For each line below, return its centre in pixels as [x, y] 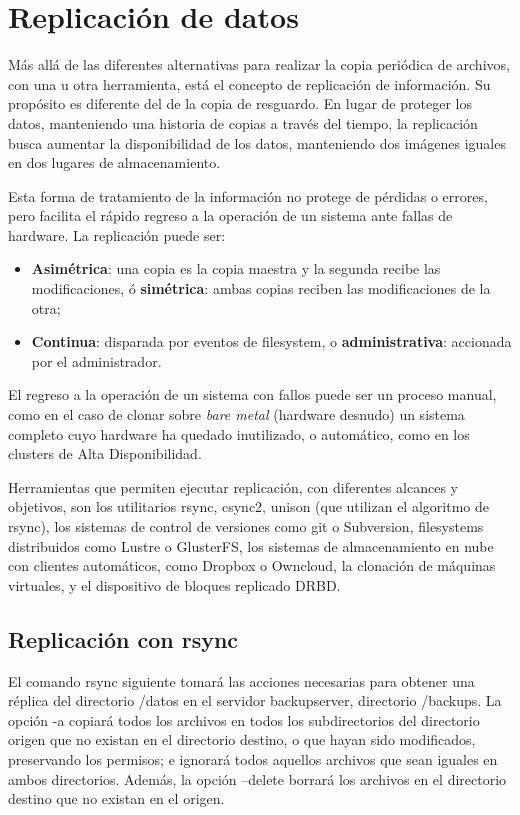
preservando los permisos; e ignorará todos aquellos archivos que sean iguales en [253, 758]
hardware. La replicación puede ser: [117, 234]
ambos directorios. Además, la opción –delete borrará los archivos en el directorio [257, 778]
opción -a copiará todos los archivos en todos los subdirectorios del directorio [244, 719]
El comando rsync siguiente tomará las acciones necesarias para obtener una [241, 680]
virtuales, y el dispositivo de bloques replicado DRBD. [174, 584]
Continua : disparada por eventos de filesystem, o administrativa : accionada [271, 341]
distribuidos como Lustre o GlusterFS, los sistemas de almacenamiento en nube [251, 545]
